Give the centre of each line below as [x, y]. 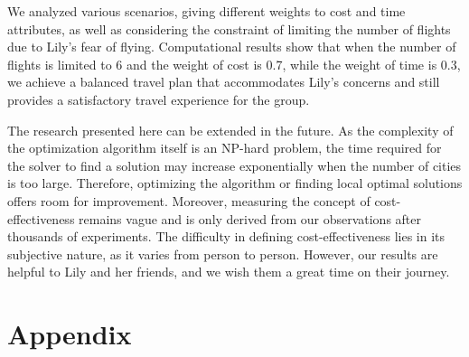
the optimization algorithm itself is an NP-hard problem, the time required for [225, 148]
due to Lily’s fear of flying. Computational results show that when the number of [232, 47]
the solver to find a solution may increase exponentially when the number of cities [234, 165]
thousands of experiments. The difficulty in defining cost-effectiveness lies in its [226, 236]
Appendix [70, 334]
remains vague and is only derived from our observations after [250, 218]
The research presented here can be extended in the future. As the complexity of [230, 130]
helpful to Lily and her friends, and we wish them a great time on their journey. [229, 272]
